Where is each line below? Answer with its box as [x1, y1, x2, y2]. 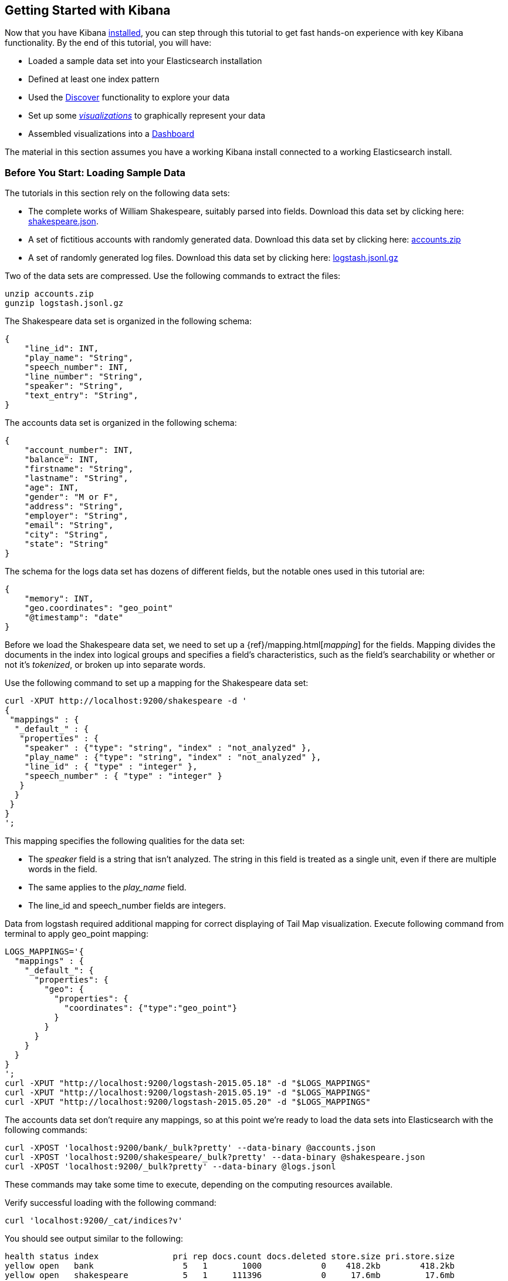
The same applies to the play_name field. [28, 882, 187, 893]
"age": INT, [24, 483, 79, 493]
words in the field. [28, 864, 97, 875]
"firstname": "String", [24, 464, 134, 474]
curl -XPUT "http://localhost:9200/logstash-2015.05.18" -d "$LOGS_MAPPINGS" [5, 1078, 371, 1088]
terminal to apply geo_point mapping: [5, 929, 148, 939]
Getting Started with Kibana [5, 3, 171, 18]
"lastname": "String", [24, 473, 128, 483]
